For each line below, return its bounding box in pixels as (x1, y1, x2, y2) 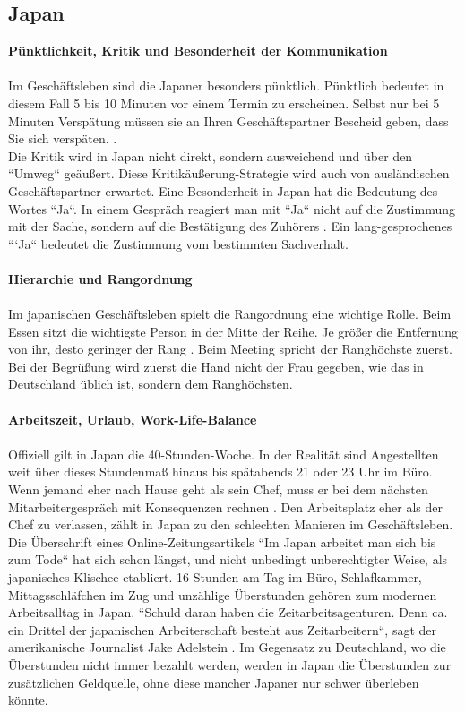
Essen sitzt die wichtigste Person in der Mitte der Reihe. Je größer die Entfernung (8, 322, 459, 340)
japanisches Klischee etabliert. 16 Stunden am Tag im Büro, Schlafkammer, (8, 568, 422, 587)
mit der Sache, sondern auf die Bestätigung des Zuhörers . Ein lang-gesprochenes (8, 217, 452, 236)
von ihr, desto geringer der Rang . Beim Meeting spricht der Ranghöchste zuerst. (8, 339, 452, 358)
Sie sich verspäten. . (8, 129, 117, 148)
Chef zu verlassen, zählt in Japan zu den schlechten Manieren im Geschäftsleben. (8, 515, 453, 534)
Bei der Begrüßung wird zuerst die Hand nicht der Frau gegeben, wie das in (8, 356, 424, 375)
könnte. (8, 691, 48, 709)
